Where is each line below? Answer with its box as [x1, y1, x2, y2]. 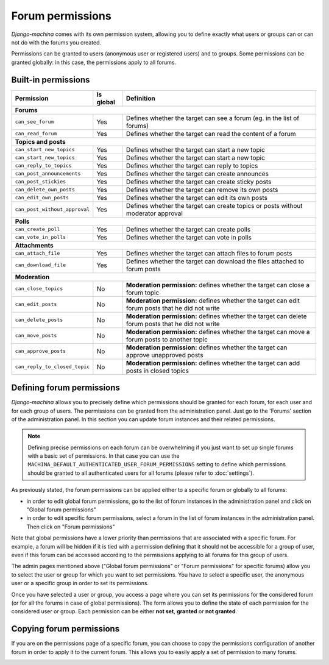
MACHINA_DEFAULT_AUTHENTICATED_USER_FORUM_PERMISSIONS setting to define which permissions [27, 461, 286, 468]
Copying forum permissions [11, 624, 120, 634]
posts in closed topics [126, 366, 189, 375]
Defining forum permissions [11, 383, 120, 393]
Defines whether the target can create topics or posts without [126, 201, 303, 210]
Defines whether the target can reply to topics [126, 162, 258, 170]
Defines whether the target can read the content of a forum [126, 129, 296, 138]
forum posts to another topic [126, 335, 208, 344]
